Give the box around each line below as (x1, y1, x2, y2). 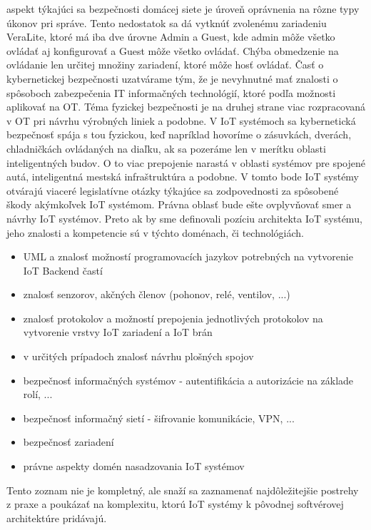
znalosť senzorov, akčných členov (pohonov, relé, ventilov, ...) (23, 287, 290, 302)
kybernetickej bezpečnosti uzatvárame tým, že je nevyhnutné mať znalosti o (6, 71, 338, 86)
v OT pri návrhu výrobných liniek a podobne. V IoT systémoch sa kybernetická (6, 113, 356, 128)
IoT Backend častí (23, 263, 103, 277)
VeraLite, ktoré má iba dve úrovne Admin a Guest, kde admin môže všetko (6, 29, 335, 44)
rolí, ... (23, 387, 53, 402)
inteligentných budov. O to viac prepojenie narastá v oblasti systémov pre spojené (6, 155, 365, 170)
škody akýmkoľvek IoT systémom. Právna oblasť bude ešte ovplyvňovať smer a (6, 197, 352, 212)
